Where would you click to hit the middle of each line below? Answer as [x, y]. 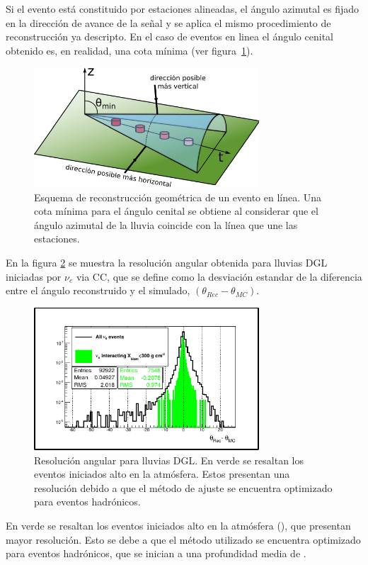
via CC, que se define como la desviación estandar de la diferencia [219, 276]
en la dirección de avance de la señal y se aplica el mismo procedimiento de [168, 22]
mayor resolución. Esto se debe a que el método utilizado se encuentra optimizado [183, 539]
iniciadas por [34, 276]
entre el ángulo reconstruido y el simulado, [98, 290]
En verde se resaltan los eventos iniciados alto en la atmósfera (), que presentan [178, 526]
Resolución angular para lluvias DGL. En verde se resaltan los [169, 460]
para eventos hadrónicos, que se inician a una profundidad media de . [156, 553]
